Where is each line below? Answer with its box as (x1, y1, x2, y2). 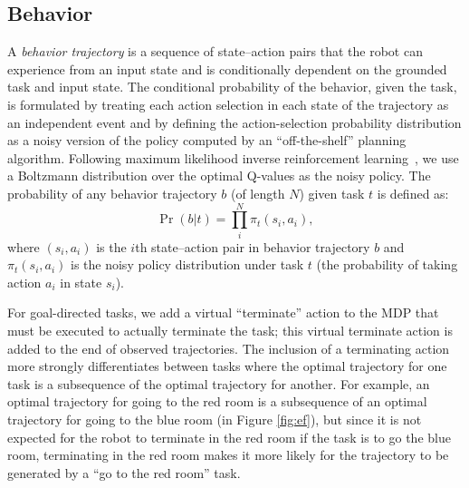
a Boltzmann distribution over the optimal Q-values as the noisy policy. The (7, 166, 431, 185)
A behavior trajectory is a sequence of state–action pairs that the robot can (7, 42, 423, 61)
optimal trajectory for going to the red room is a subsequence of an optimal (7, 392, 427, 411)
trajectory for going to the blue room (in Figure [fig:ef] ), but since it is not (7, 410, 422, 429)
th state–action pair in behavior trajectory (135, 237, 370, 256)
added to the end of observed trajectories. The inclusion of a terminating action (7, 338, 450, 357)
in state (60, 272, 102, 291)
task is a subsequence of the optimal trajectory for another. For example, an (7, 374, 430, 393)
